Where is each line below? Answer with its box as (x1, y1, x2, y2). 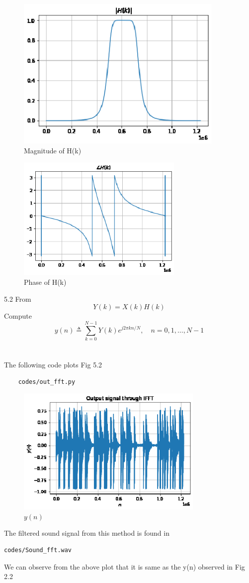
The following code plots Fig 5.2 (4, 359, 102, 370)
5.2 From (4, 293, 31, 304)
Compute (4, 311, 32, 321)
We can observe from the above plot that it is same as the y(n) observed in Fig (4, 561, 245, 572)
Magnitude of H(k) (24, 145, 82, 155)
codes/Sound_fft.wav (4, 546, 72, 554)
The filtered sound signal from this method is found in (4, 528, 169, 538)
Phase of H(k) (24, 276, 67, 287)
